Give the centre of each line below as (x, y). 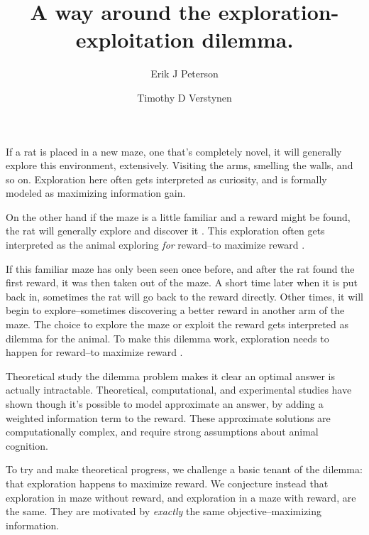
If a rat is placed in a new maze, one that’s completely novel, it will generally (174, 151)
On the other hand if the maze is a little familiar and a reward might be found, (178, 216)
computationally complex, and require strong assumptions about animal (162, 432)
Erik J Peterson (184, 74)
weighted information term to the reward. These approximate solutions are (168, 417)
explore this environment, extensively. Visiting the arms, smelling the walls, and (180, 165)
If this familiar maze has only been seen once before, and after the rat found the (180, 268)
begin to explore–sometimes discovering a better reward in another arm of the (175, 310)
